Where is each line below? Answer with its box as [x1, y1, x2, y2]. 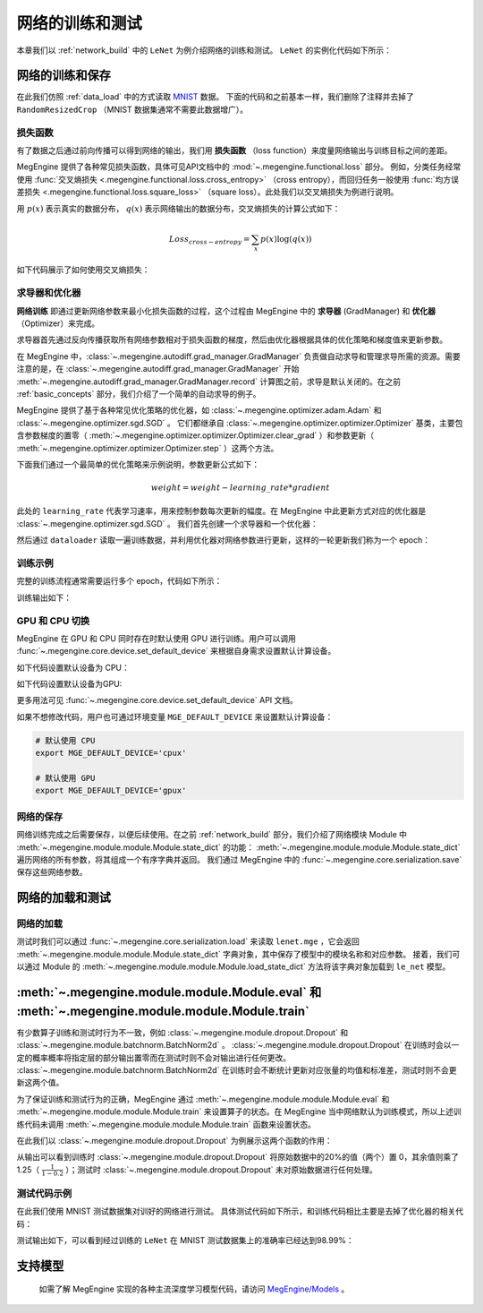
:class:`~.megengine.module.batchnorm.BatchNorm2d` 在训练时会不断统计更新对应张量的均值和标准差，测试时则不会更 [16, 1064, 457, 1075]
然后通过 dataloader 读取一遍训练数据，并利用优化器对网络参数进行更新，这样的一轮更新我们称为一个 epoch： [16, 535, 431, 545]
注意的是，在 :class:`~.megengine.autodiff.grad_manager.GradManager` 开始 [16, 364, 300, 374]
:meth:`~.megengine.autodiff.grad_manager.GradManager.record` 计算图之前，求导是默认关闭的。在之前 [16, 376, 402, 387]
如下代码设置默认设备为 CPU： [16, 662, 130, 673]
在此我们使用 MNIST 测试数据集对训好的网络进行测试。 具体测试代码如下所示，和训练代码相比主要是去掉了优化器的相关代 [16, 1206, 464, 1217]
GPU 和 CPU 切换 [16, 614, 90, 627]
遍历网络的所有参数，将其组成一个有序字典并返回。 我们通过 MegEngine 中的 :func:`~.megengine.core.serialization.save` [16, 854, 462, 864]
